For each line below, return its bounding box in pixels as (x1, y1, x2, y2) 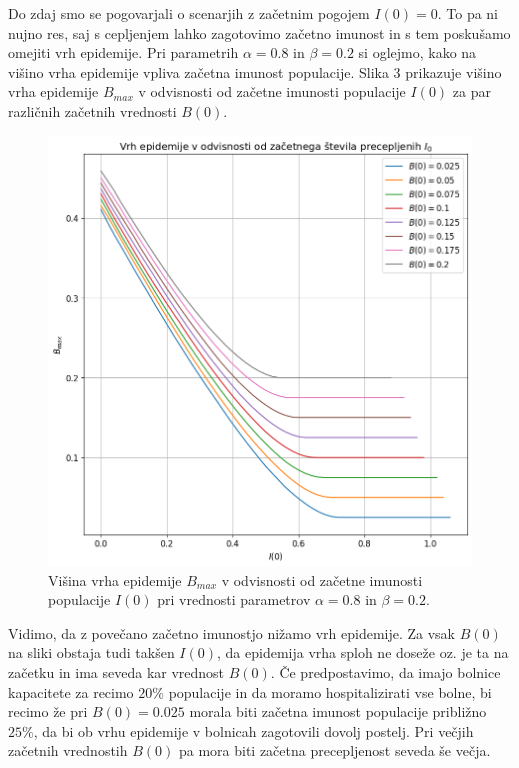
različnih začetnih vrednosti (8, 100, 177, 121)
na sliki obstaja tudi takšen (8, 642, 175, 663)
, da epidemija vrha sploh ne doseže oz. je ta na (217, 642, 509, 663)
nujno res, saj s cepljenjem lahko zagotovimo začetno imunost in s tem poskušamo (8, 22, 511, 43)
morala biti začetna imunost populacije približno (189, 701, 487, 722)
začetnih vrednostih (8, 740, 128, 761)
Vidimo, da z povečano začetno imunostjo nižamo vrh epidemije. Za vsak (8, 622, 456, 643)
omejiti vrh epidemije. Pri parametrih (8, 42, 239, 63)
